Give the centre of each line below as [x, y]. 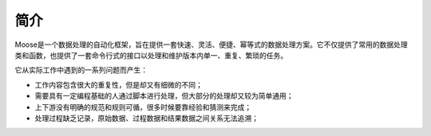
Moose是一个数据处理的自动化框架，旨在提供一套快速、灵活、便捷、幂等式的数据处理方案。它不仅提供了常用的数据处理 [211, 45]
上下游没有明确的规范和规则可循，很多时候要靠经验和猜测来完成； [143, 107]
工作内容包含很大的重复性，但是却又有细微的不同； [119, 84]
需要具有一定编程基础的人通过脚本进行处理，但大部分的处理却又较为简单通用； [164, 96]
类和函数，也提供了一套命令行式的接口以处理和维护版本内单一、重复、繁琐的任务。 [151, 55]
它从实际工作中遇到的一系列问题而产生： [81, 70]
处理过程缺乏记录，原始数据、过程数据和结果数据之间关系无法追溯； [146, 118]
